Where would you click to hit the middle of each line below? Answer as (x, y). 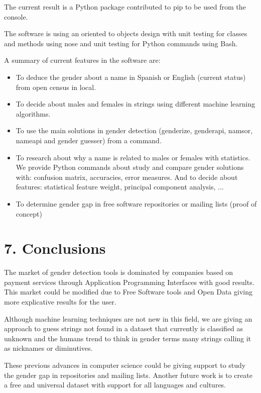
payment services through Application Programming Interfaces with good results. (129, 282)
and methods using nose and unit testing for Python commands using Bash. (121, 43)
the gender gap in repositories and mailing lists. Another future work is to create (128, 375)
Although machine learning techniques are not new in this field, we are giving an (128, 318)
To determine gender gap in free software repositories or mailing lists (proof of (136, 203)
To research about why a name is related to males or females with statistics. (133, 157)
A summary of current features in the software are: (82, 60)
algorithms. (33, 113)
